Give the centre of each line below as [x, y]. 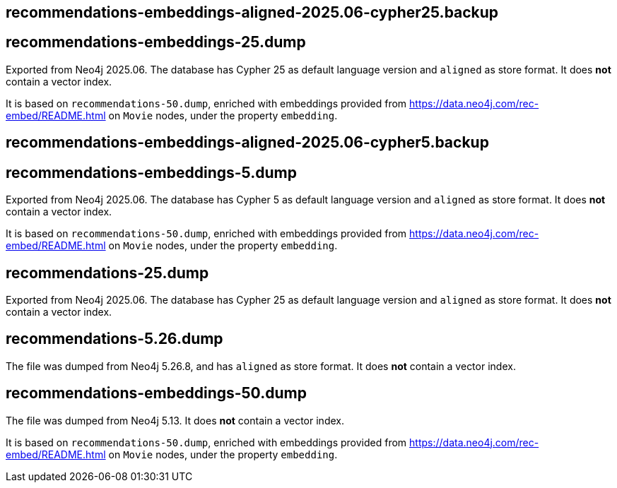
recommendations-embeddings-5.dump [151, 172]
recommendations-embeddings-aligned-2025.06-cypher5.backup [247, 143]
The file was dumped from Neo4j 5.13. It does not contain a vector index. [175, 420]
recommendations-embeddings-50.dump [156, 393]
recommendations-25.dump [107, 273]
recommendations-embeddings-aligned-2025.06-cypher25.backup [252, 12]
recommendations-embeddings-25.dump [156, 42]
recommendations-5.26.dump [114, 339]
